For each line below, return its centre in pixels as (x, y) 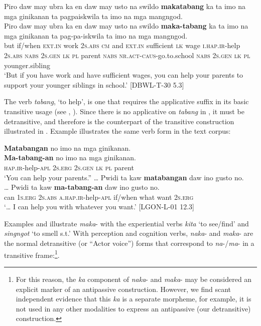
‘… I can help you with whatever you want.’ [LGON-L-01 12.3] (99, 207)
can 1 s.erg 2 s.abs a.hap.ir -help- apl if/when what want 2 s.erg (99, 197)
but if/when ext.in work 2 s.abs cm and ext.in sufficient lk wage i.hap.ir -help (122, 45)
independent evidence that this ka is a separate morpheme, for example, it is (134, 299)
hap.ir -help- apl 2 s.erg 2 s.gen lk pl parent (69, 167)
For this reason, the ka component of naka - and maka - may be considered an (134, 279)
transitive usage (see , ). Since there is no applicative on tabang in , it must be (124, 111)
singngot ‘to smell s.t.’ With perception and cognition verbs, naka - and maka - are (129, 233)
